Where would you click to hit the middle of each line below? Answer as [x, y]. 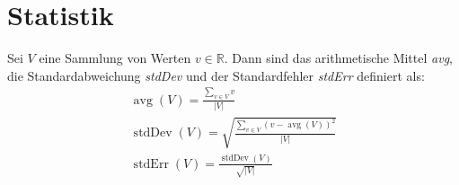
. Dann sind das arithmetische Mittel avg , [338, 58]
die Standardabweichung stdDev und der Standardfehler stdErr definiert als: [216, 75]
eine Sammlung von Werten [115, 58]
